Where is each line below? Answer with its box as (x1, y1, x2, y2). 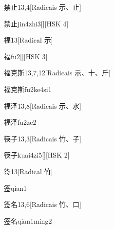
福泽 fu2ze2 (4, 117, 37, 127)
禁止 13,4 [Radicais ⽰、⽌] (4, 2, 81, 12)
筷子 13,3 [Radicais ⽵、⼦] (4, 133, 81, 143)
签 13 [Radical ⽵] (4, 166, 53, 176)
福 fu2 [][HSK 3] (4, 51, 48, 61)
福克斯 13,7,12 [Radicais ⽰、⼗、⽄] (4, 68, 111, 78)
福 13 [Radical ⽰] (4, 35, 53, 45)
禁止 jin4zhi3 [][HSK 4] (4, 18, 69, 28)
